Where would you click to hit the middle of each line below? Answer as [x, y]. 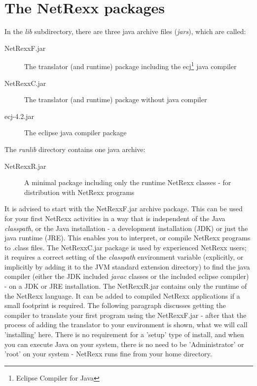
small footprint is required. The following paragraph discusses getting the [115, 305]
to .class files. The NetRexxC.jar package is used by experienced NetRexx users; [126, 247]
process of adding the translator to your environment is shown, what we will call [126, 325]
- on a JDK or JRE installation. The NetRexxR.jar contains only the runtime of [126, 286]
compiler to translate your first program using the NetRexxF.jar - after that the [126, 315]
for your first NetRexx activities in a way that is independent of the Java [115, 218]
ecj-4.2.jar [19, 116]
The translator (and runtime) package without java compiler [116, 99]
